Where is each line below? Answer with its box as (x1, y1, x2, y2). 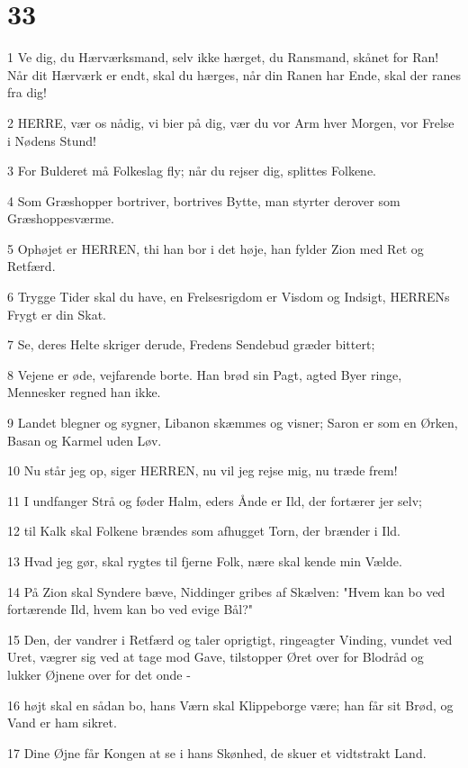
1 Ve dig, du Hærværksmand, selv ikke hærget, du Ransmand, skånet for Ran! (7, 48, 439, 67)
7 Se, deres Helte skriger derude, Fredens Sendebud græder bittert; (7, 335, 375, 354)
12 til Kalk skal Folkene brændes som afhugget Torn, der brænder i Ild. (7, 521, 400, 540)
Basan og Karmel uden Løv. (7, 430, 162, 449)
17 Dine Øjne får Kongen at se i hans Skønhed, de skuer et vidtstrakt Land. (7, 743, 427, 762)
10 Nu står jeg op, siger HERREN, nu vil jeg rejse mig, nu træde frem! (7, 461, 398, 480)
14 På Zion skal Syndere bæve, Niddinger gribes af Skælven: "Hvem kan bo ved (7, 582, 445, 601)
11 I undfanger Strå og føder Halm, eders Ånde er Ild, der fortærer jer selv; (7, 491, 423, 510)
